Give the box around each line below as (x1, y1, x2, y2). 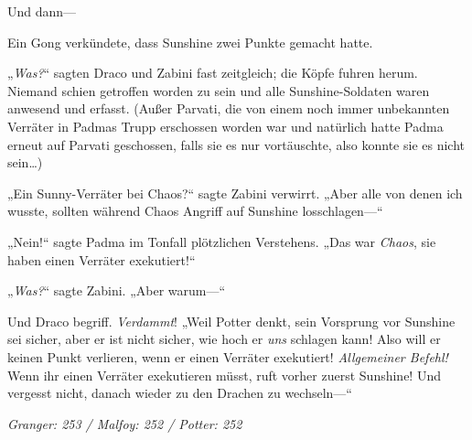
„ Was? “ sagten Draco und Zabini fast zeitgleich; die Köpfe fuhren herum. (7, 63, 418, 82)
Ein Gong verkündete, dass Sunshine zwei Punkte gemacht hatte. (7, 32, 373, 51)
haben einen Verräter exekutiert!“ (7, 250, 196, 269)
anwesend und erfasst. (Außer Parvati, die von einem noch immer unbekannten (7, 99, 450, 118)
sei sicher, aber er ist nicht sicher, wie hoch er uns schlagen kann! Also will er (7, 329, 441, 349)
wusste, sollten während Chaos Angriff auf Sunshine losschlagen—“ (7, 201, 383, 220)
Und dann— (7, 2, 77, 20)
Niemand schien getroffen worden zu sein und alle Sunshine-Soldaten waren (7, 80, 430, 100)
